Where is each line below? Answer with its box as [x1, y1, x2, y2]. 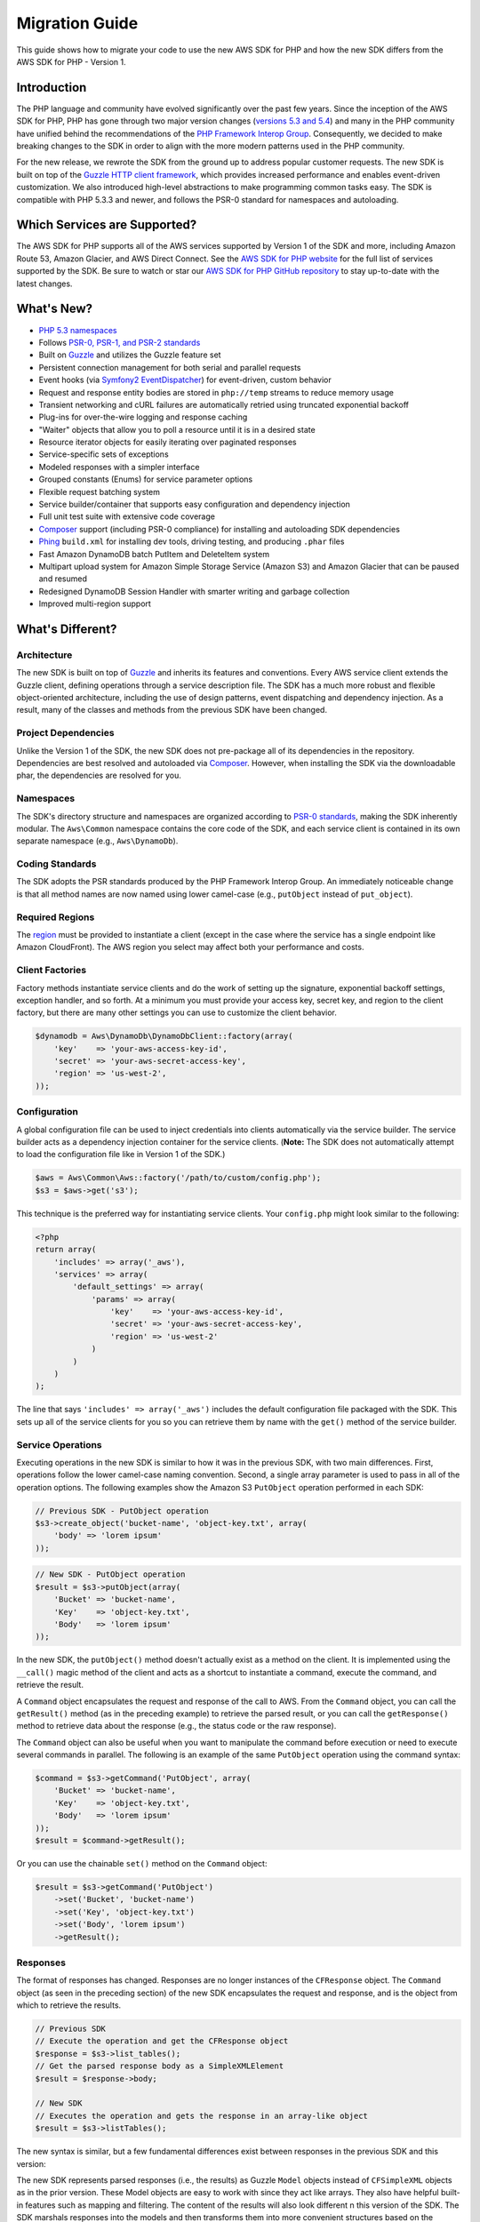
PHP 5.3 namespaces [38, 324, 117, 335]
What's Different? [16, 621, 117, 636]
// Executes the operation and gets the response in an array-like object [35, 2111, 369, 2121]
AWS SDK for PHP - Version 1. [16, 56, 126, 67]
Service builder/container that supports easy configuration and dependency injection [38, 499, 351, 510]
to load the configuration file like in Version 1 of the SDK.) [16, 1149, 226, 1160]
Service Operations [16, 1438, 102, 1451]
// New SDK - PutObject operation [35, 1570, 186, 1579]
